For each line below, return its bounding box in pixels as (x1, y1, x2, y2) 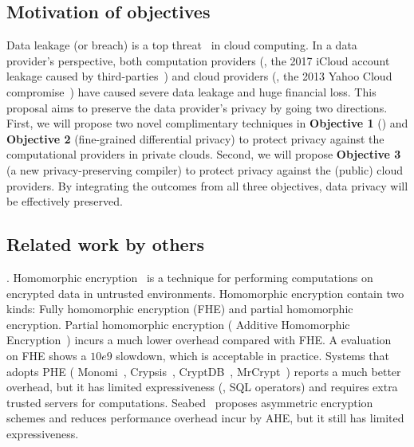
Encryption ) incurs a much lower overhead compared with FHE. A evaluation (6, 331, 392, 348)
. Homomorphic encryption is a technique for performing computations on (6, 269, 373, 285)
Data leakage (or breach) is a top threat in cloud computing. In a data (6, 37, 357, 53)
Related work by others (6, 232, 205, 257)
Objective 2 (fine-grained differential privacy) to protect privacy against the (6, 130, 384, 147)
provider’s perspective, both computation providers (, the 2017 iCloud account (6, 52, 390, 69)
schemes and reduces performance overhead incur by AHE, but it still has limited (6, 410, 404, 426)
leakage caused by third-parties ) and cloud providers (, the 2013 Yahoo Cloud (6, 68, 392, 84)
